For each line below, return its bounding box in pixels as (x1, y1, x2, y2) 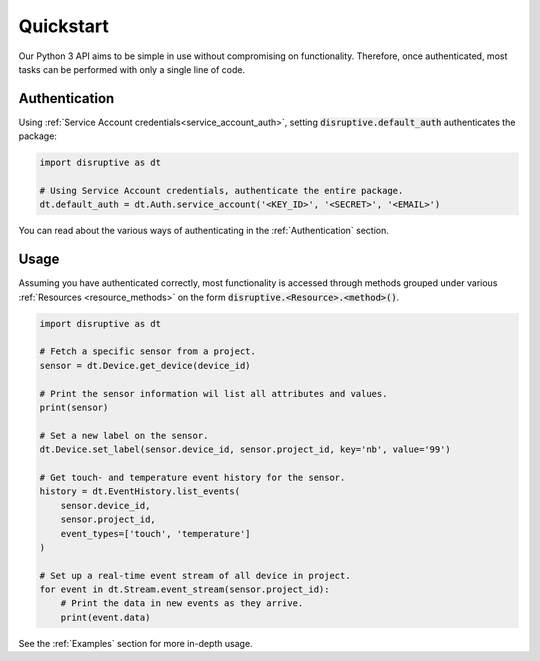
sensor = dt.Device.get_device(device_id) (39, 360, 251, 371)
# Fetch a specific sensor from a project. (39, 346, 257, 357)
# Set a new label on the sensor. (39, 430, 209, 441)
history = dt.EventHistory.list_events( (39, 486, 240, 497)
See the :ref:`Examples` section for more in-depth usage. (18, 637, 254, 649)
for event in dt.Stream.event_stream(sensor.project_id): (39, 584, 330, 595)
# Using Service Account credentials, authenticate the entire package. (39, 185, 404, 196)
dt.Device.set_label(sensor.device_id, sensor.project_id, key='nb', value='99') (39, 444, 452, 455)
